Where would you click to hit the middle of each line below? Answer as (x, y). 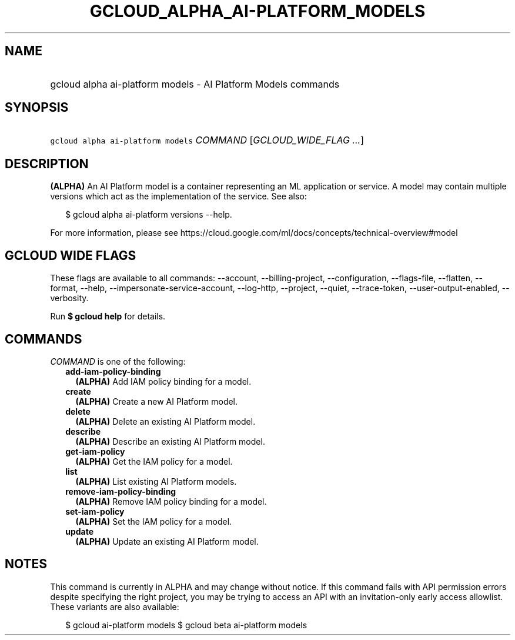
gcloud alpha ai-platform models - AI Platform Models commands (195, 84)
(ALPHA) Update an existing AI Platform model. (167, 541)
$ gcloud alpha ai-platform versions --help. (149, 215)
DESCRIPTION (47, 164)
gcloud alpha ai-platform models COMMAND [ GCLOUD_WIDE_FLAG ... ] (207, 140)
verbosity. (69, 298)
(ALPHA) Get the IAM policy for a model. (154, 461)
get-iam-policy (95, 451)
